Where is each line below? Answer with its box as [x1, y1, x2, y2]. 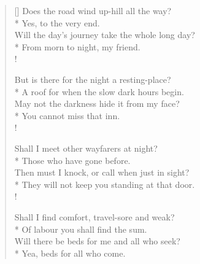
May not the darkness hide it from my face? [14, 97, 180, 110]
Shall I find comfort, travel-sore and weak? [14, 210, 175, 223]
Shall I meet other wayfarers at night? [14, 141, 158, 154]
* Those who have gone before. [14, 153, 131, 166]
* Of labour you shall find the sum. [14, 222, 147, 235]
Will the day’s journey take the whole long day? [14, 28, 195, 41]
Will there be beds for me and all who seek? [14, 235, 180, 247]
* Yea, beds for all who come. [14, 246, 126, 259]
